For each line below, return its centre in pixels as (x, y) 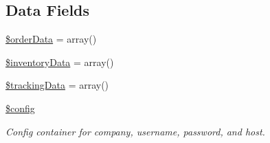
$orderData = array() (51, 39)
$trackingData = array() (57, 85)
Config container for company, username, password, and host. (135, 131)
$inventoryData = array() (60, 62)
